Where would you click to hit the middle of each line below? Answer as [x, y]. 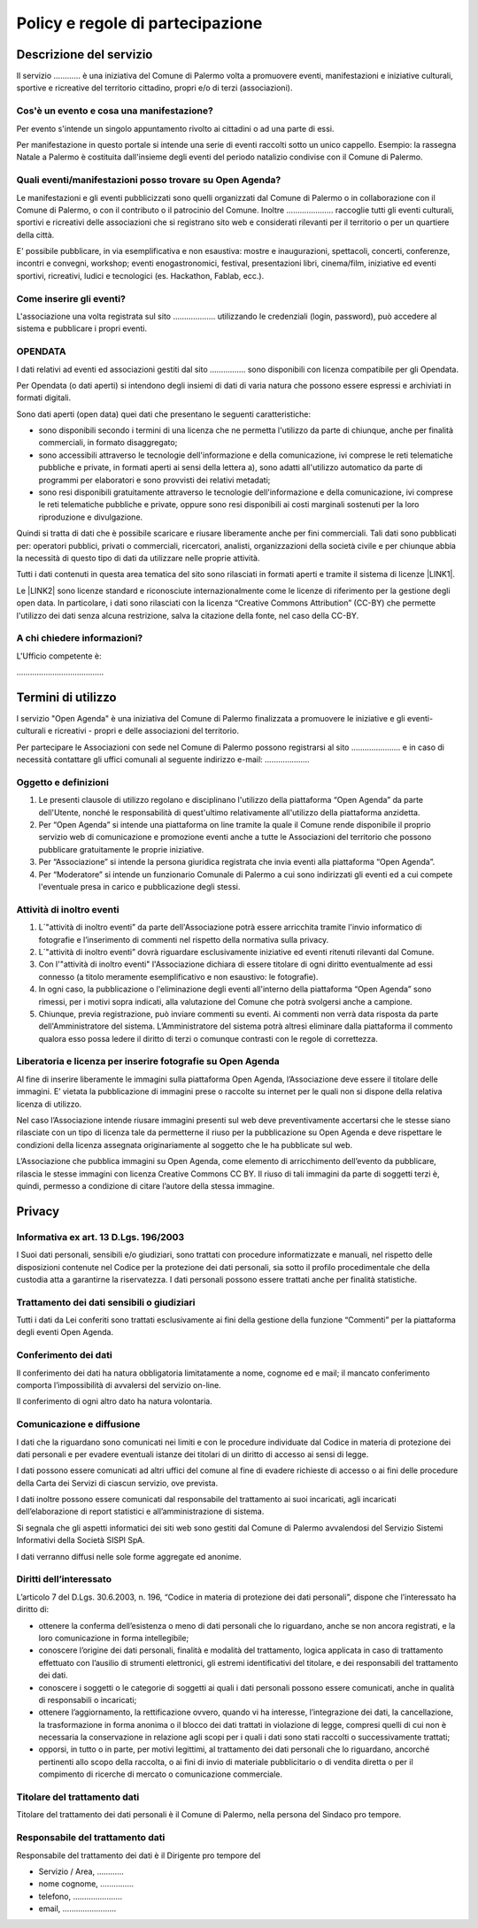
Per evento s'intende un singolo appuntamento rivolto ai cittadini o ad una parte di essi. [175, 128]
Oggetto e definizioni [63, 782]
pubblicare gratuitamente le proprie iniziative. [121, 849]
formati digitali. [43, 397]
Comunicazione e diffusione [78, 1424]
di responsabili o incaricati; [88, 1700]
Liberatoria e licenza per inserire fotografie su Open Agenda [148, 1061]
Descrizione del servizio [85, 54]
